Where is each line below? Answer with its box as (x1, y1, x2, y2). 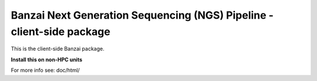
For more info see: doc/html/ (11, 67, 80, 74)
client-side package (11, 25, 111, 38)
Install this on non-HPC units (11, 56, 83, 63)
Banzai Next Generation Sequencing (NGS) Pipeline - (11, 9, 274, 22)
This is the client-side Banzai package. (11, 45, 105, 52)
